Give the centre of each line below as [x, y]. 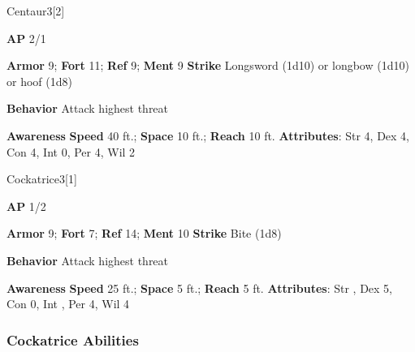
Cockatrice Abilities [73, 339]
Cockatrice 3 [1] [42, 179]
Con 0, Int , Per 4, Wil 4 [68, 304]
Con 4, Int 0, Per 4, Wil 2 [71, 151]
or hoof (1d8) [39, 81]
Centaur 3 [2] [36, 11]
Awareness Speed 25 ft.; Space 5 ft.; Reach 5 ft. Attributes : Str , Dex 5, [200, 288]
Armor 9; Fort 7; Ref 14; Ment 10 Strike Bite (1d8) [144, 233]
